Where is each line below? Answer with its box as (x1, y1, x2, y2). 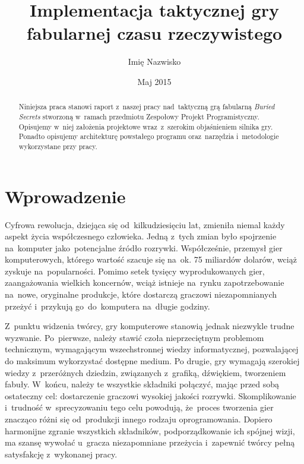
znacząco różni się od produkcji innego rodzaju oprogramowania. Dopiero (5, 413, 273, 425)
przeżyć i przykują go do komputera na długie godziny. (5, 299, 210, 312)
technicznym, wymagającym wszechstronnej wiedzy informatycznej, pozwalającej (5, 343, 299, 355)
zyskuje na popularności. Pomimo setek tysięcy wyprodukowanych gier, (5, 264, 265, 277)
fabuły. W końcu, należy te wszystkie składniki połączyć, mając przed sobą (5, 378, 280, 390)
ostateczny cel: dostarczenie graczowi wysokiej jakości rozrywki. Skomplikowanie (5, 389, 296, 402)
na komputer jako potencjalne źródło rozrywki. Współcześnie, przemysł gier (5, 241, 283, 254)
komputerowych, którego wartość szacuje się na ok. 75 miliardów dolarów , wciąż (5, 253, 297, 266)
